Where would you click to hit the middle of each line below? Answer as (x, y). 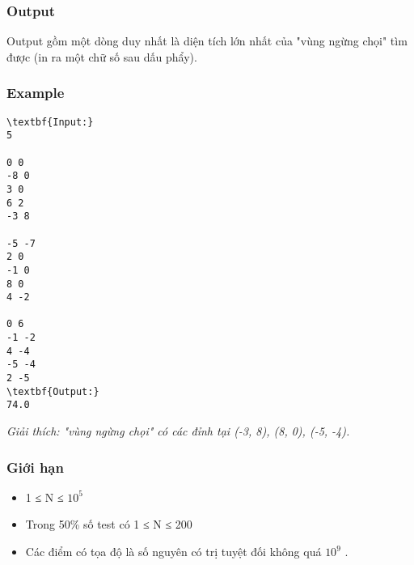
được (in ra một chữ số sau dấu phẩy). (102, 56)
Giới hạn (35, 467)
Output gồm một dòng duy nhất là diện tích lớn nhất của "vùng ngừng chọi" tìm (207, 41)
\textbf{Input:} (50, 122)
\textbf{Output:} (53, 391)
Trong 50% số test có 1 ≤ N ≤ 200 (109, 524)
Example (36, 93)
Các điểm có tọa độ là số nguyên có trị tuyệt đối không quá (173, 552)
